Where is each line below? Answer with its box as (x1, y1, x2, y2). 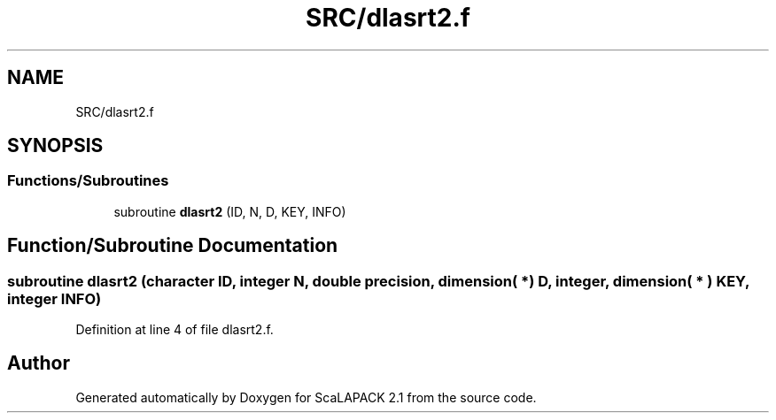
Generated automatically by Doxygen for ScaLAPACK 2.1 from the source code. (75, 389, 537, 405)
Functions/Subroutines (7, 172, 169, 190)
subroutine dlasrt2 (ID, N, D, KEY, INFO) (113, 203, 346, 219)
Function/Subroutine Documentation (7, 234, 338, 257)
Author (7, 352, 70, 375)
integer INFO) (7, 289, 102, 308)
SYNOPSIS (7, 134, 104, 157)
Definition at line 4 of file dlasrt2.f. (75, 322, 274, 338)
